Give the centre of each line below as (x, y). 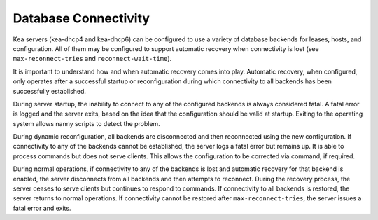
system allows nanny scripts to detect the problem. (86, 123)
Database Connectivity (82, 18)
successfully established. (50, 91)
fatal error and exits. (42, 208)
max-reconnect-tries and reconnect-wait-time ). (92, 59)
